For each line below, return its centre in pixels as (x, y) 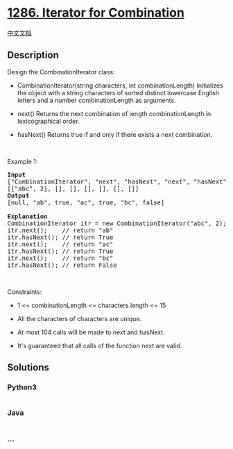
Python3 (22, 387)
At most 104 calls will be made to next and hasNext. (91, 332)
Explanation (27, 216)
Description (33, 55)
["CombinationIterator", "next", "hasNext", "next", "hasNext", (119, 181)
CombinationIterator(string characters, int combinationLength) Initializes (120, 85)
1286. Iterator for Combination (96, 13)
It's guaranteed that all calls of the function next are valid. (100, 345)
